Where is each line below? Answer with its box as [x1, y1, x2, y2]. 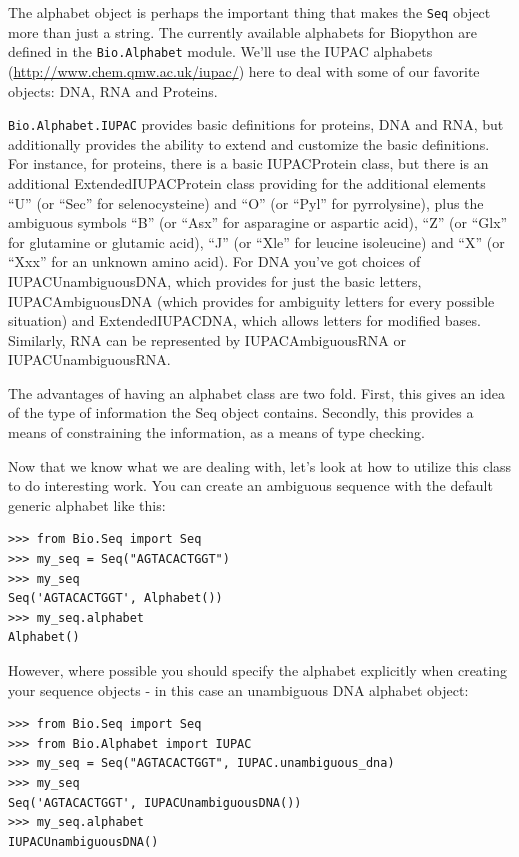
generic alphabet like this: [8, 494, 166, 515]
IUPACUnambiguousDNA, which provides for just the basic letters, [8, 270, 422, 291]
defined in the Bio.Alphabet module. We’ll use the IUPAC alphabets [8, 41, 433, 62]
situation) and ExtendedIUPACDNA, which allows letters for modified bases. [8, 310, 481, 331]
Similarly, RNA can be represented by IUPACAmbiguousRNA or [8, 329, 406, 350]
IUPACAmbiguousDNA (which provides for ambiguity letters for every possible [8, 290, 495, 311]
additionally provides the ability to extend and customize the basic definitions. [8, 133, 490, 154]
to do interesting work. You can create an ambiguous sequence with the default [8, 475, 493, 496]
